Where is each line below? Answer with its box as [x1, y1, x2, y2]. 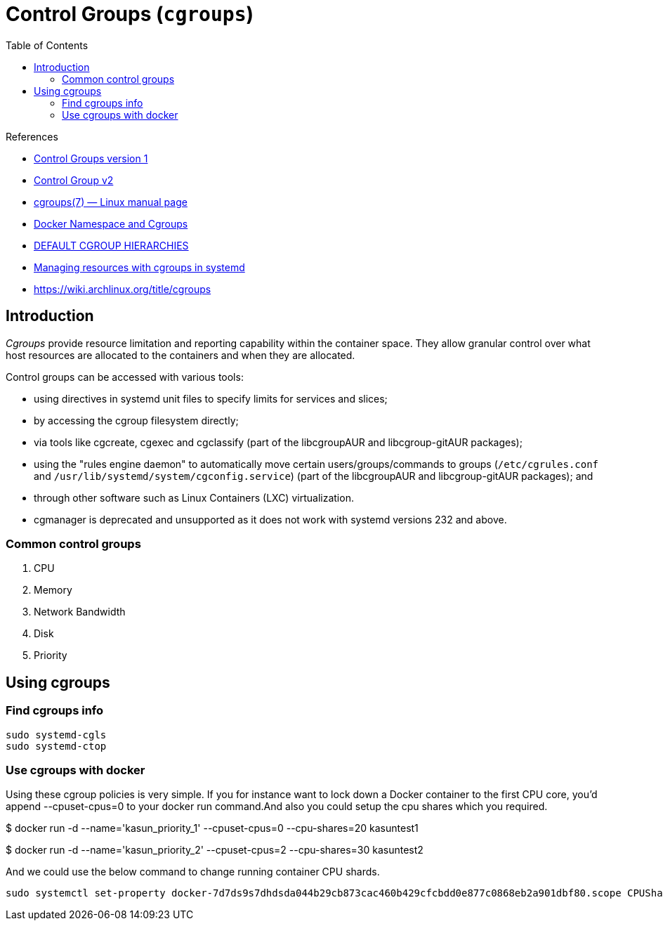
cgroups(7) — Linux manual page [34, 195, 188, 208]
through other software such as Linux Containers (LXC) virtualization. [34, 491, 354, 504]
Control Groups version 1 [34, 152, 148, 164]
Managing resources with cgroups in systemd [34, 261, 245, 273]
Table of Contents [6, 39, 88, 51]
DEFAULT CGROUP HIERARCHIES [34, 239, 189, 252]
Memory [34, 584, 72, 596]
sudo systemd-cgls [6, 729, 107, 741]
